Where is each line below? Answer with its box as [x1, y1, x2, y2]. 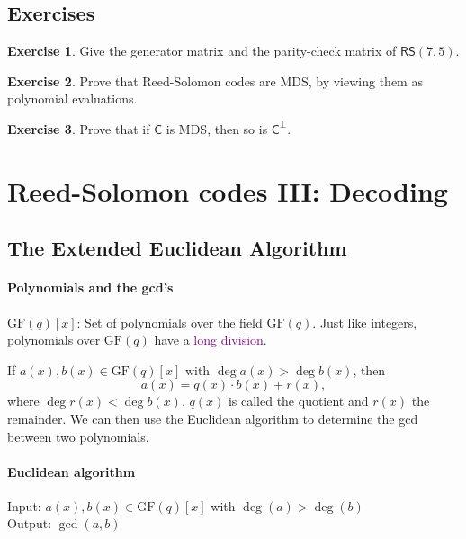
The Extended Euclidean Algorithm [7, 234, 347, 262]
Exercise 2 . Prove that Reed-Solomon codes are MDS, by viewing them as [7, 71, 423, 90]
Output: [7, 514, 52, 533]
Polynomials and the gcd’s [7, 278, 174, 297]
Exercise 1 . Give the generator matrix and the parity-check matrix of [7, 41, 397, 60]
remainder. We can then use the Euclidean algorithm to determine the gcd [7, 409, 418, 427]
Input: [7, 496, 41, 515]
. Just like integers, [312, 312, 417, 331]
